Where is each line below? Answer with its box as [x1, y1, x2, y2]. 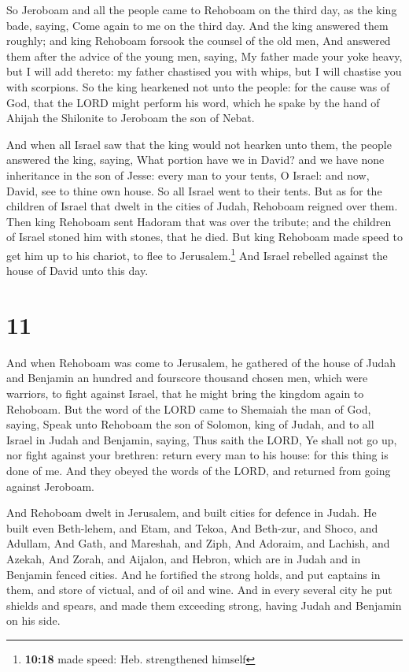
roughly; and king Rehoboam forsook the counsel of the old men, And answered [6, 32, 391, 49]
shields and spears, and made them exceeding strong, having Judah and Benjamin [6, 596, 402, 613]
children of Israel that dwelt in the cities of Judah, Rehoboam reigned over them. [6, 198, 398, 214]
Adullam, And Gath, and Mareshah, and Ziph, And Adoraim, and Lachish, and [6, 535, 390, 551]
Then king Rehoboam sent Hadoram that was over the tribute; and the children [6, 213, 392, 229]
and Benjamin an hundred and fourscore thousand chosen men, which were [6, 369, 368, 386]
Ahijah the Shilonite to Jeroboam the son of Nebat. [6, 110, 255, 126]
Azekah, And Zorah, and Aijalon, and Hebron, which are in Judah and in [6, 551, 361, 566]
